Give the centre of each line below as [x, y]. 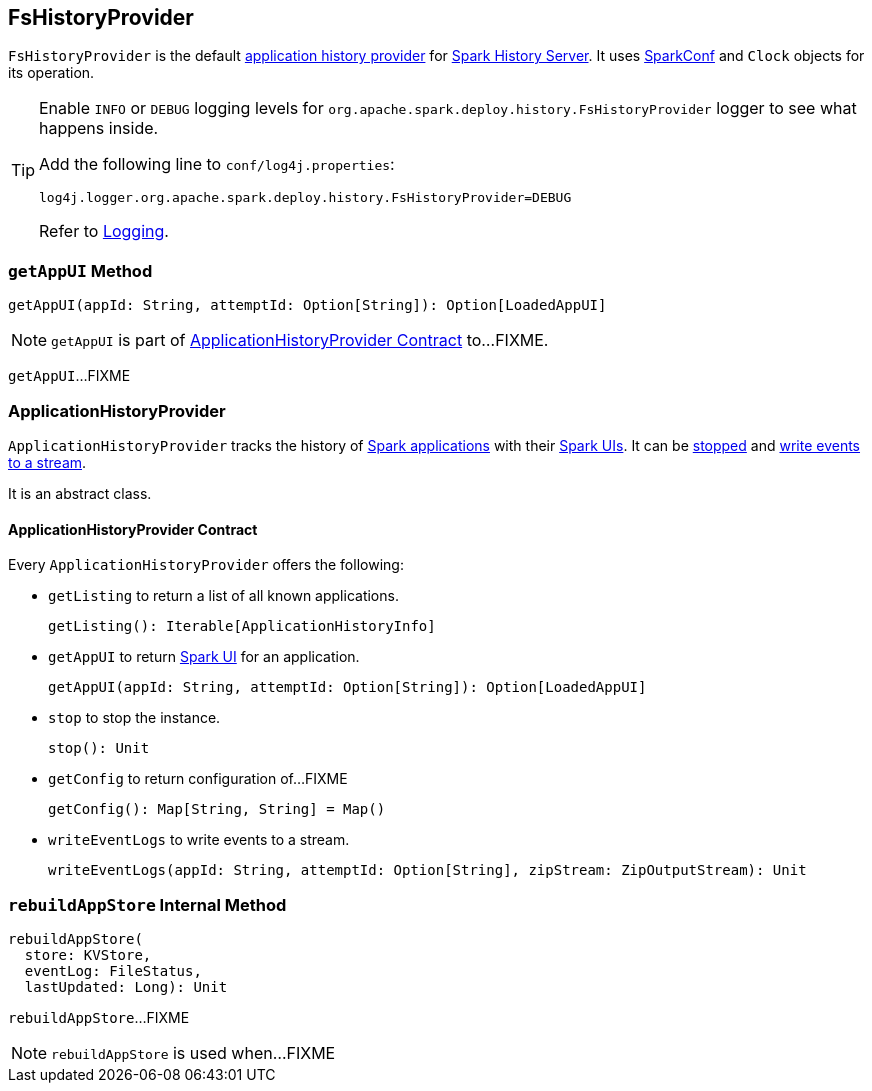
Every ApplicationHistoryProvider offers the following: [206, 565]
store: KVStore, [88, 954]
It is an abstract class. [80, 493]
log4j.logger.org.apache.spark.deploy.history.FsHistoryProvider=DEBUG [305, 198]
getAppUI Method [80, 270]
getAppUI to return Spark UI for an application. [204, 657]
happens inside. [99, 128]
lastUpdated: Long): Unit [126, 986]
